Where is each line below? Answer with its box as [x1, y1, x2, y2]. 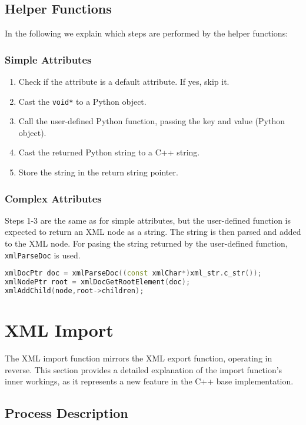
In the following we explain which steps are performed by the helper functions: [5, 27, 288, 39]
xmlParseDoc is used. [5, 248, 81, 261]
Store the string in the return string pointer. [18, 166, 178, 178]
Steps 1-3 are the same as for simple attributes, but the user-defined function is [5, 214, 291, 226]
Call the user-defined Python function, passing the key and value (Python [18, 115, 285, 127]
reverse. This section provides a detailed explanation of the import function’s [5, 363, 282, 376]
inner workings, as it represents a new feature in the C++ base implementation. [5, 375, 294, 387]
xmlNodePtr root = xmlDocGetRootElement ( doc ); [5, 278, 191, 287]
